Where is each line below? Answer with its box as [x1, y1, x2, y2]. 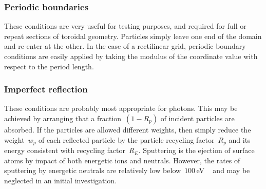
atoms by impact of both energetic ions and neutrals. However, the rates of [4, 155, 240, 165]
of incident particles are [160, 113, 235, 123]
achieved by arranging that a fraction [4, 113, 122, 123]
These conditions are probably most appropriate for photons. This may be [4, 103, 238, 114]
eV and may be [196, 165, 250, 176]
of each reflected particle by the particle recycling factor [39, 134, 215, 145]
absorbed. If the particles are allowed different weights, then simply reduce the [4, 124, 251, 135]
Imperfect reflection [4, 83, 88, 96]
